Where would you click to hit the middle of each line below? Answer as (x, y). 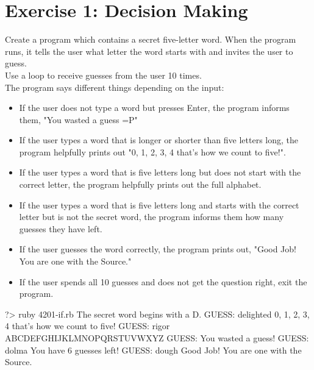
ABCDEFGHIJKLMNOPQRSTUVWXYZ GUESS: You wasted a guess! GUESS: (157, 338)
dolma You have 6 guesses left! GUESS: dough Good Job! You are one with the (153, 350)
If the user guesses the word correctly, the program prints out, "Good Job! (158, 249)
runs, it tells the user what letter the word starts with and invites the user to (149, 51)
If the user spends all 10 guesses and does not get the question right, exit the (163, 281)
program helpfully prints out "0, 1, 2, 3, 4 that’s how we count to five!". (152, 151)
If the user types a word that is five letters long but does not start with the (160, 172)
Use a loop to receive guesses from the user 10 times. (103, 75)
